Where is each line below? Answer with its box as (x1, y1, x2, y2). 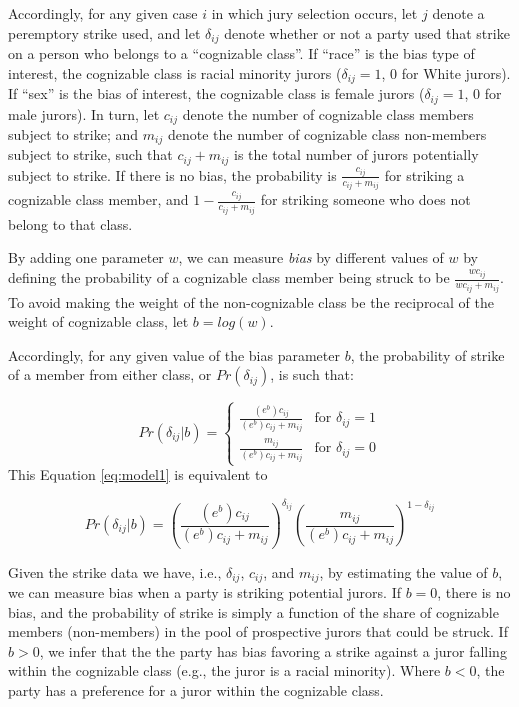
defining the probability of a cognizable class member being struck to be (8, 267, 450, 288)
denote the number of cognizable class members (182, 103, 474, 124)
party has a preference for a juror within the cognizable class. (8, 679, 384, 700)
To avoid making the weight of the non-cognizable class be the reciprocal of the (8, 291, 494, 312)
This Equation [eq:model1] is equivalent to (8, 464, 268, 485)
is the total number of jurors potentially (234, 144, 479, 165)
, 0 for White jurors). (381, 62, 511, 83)
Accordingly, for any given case (8, 3, 198, 23)
